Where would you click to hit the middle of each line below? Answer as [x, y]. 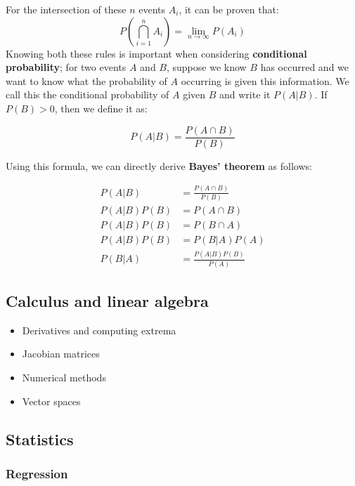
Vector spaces [51, 401]
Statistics [40, 439]
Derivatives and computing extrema [99, 330]
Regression [37, 473]
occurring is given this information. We [265, 80]
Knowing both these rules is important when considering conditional [156, 53]
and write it [245, 94]
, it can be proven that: [229, 9]
